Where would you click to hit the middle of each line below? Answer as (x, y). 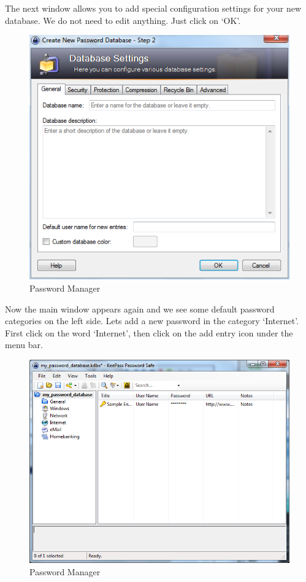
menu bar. (24, 345)
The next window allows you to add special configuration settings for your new (153, 8)
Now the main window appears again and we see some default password (140, 308)
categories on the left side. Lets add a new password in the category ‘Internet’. (152, 321)
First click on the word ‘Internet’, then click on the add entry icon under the (149, 332)
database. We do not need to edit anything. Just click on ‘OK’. (123, 20)
